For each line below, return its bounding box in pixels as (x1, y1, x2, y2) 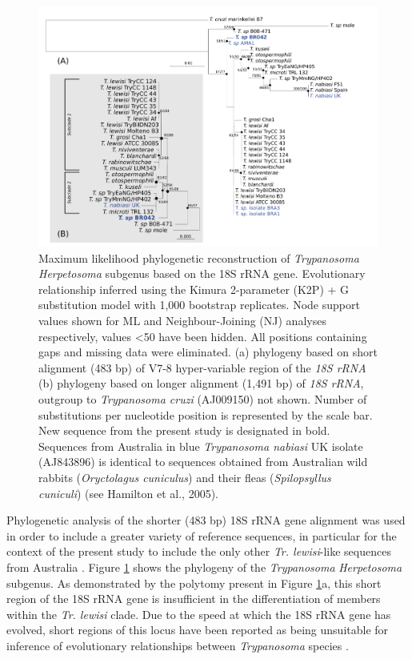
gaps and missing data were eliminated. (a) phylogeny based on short (38, 344, 378, 360)
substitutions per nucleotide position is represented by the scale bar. (38, 406, 373, 423)
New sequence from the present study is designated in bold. (38, 422, 330, 439)
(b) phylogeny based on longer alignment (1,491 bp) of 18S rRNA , (38, 375, 364, 392)
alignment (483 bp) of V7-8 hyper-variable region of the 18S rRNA (38, 359, 366, 376)
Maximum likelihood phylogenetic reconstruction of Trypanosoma (38, 249, 359, 266)
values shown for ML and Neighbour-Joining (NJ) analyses (38, 312, 326, 329)
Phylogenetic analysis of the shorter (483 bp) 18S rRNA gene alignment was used (6, 512, 406, 528)
